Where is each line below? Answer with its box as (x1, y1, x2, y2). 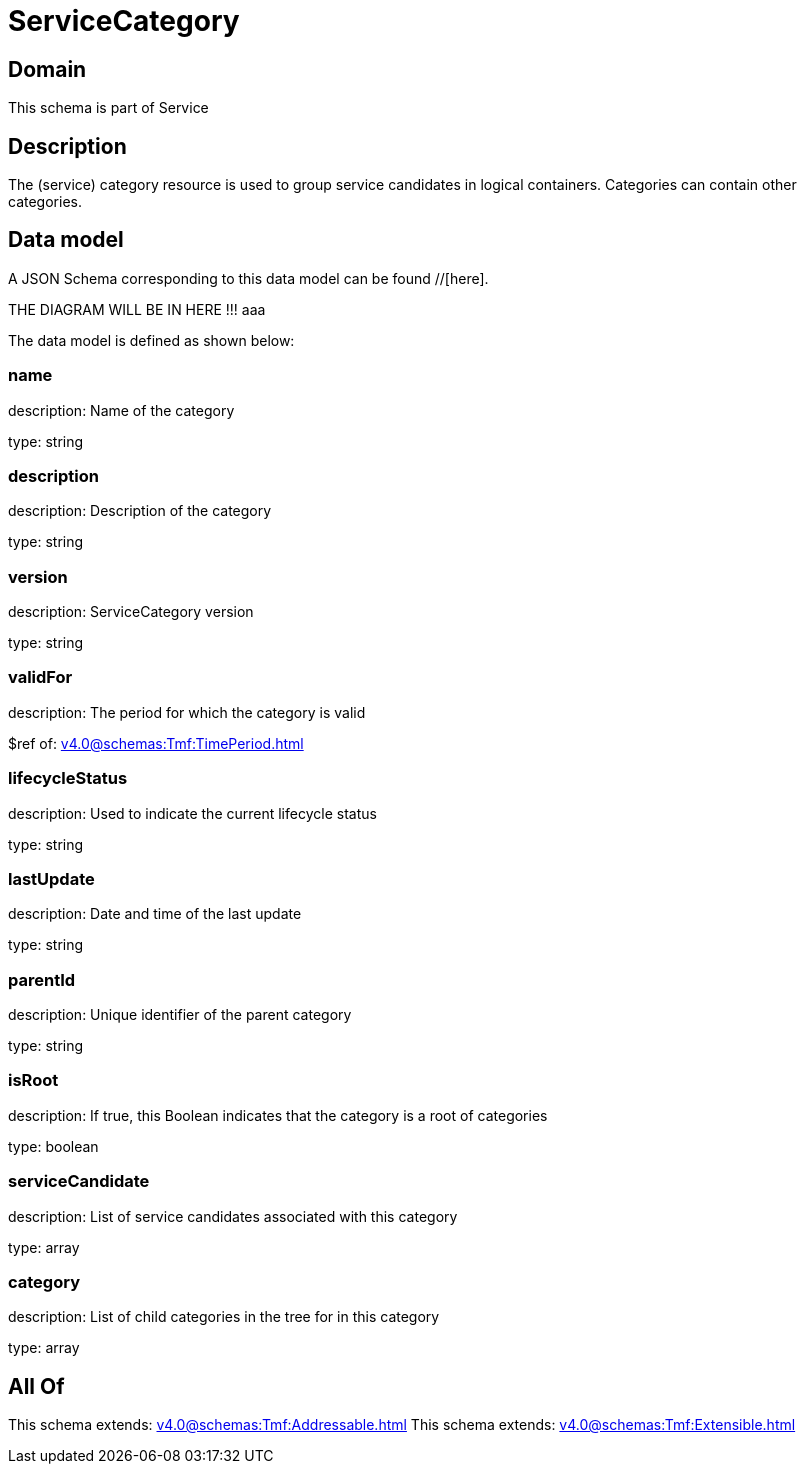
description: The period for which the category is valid (8, 703, 366, 721)
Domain (8, 56, 87, 82)
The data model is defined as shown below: (8, 331, 295, 349)
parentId (8, 969, 76, 990)
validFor (8, 667, 73, 688)
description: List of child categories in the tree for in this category (8, 1308, 440, 1326)
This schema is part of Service (8, 99, 209, 117)
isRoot (8, 1070, 59, 1091)
